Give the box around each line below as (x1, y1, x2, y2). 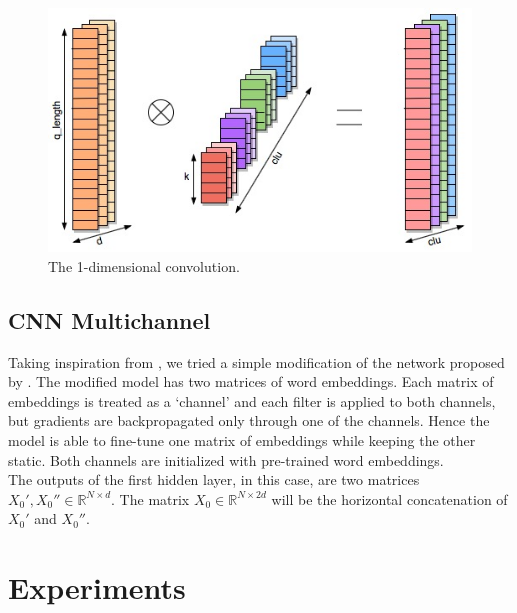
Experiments (8, 567, 186, 608)
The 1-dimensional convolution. (48, 255, 240, 276)
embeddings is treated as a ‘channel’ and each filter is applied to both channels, (8, 390, 496, 411)
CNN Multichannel (8, 304, 211, 335)
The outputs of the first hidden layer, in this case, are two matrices (8, 469, 420, 490)
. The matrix (111, 488, 190, 509)
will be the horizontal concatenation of (271, 488, 508, 509)
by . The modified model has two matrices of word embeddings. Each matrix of (8, 371, 494, 392)
